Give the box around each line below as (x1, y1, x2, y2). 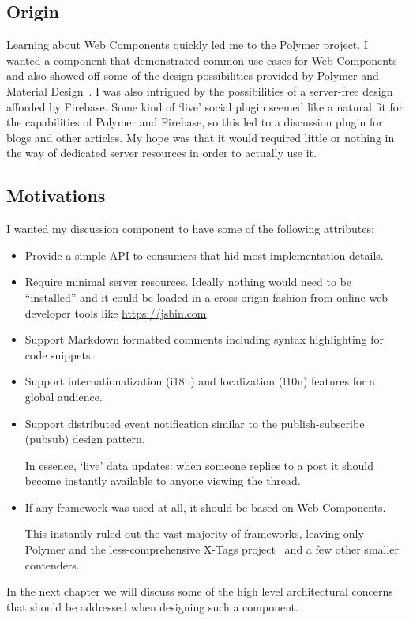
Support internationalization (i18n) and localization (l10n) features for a (24, 373, 376, 389)
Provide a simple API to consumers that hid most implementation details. (24, 246, 384, 263)
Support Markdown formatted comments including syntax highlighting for (24, 331, 385, 348)
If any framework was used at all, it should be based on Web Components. (24, 498, 386, 515)
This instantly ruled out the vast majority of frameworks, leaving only (24, 525, 364, 542)
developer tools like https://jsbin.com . (24, 304, 210, 321)
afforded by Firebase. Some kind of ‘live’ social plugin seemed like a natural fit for (6, 98, 403, 115)
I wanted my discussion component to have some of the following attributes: (6, 220, 374, 237)
